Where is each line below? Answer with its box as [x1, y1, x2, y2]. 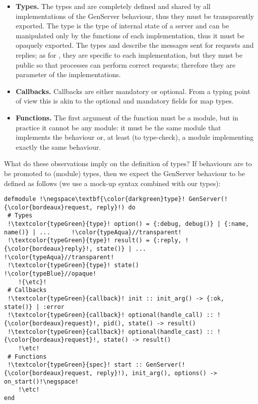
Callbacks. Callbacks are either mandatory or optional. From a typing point [15, 86, 251, 96]
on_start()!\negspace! [4, 378, 79, 385]
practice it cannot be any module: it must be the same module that [15, 122, 221, 132]
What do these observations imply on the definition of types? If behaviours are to [4, 158, 252, 169]
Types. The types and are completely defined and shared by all [15, 1, 211, 11]
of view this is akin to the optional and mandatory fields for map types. [15, 96, 234, 106]
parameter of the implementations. [15, 69, 121, 80]
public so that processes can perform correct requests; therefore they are [15, 59, 236, 70]
